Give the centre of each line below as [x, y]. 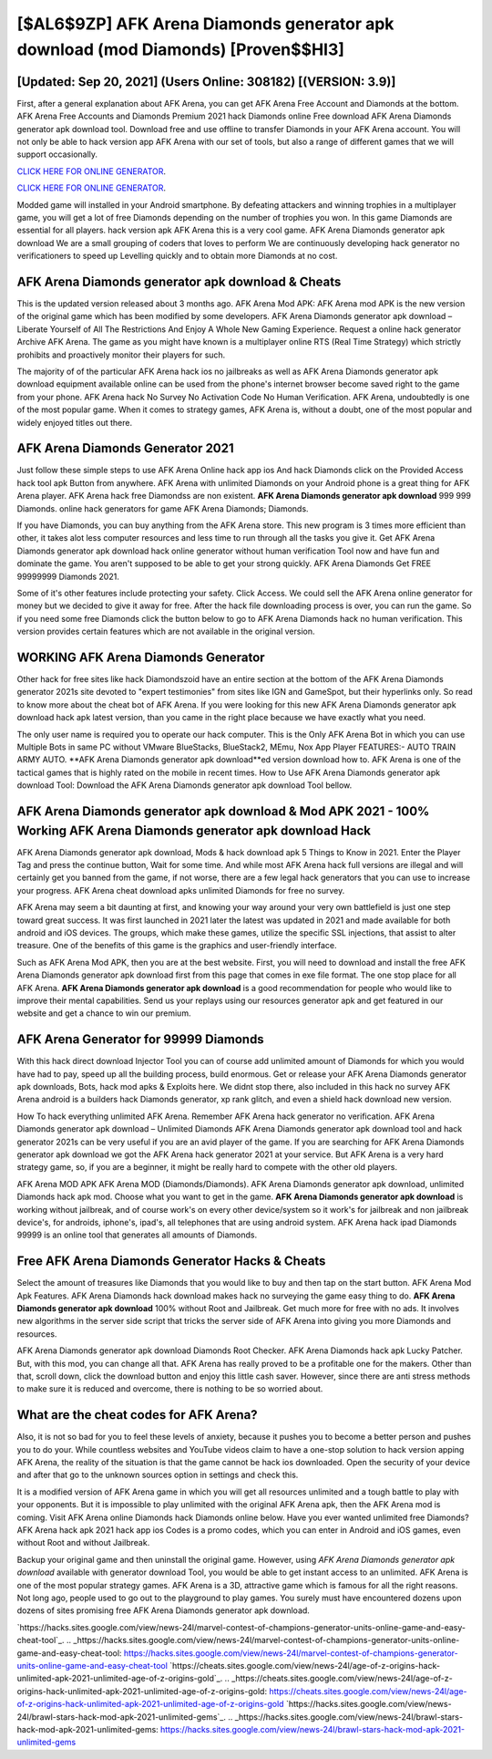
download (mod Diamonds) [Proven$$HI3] [181, 49]
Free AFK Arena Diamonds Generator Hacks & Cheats [171, 1262]
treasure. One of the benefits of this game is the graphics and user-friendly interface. [177, 946]
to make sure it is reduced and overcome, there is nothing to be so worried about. [170, 1389]
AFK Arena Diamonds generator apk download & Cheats [179, 281]
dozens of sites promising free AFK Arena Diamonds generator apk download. [163, 1610]
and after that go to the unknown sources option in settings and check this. [158, 1475]
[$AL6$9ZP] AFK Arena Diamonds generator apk [205, 24]
